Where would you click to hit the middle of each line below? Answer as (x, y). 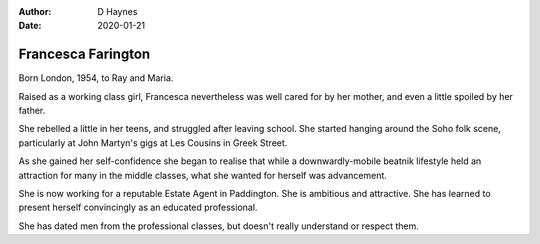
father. (32, 111)
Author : (35, 11)
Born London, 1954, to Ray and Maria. (96, 78)
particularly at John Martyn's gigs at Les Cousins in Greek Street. (153, 142)
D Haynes (117, 11)
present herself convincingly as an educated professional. (138, 207)
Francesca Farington (84, 54)
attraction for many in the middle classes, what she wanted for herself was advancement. (202, 175)
